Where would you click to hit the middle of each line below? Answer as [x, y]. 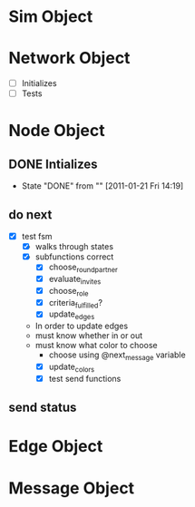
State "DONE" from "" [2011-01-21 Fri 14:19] [102, 186]
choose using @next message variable [117, 356]
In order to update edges [82, 326]
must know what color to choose [96, 346]
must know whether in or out [89, 336]
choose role [68, 292]
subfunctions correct [74, 257]
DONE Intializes [53, 164]
